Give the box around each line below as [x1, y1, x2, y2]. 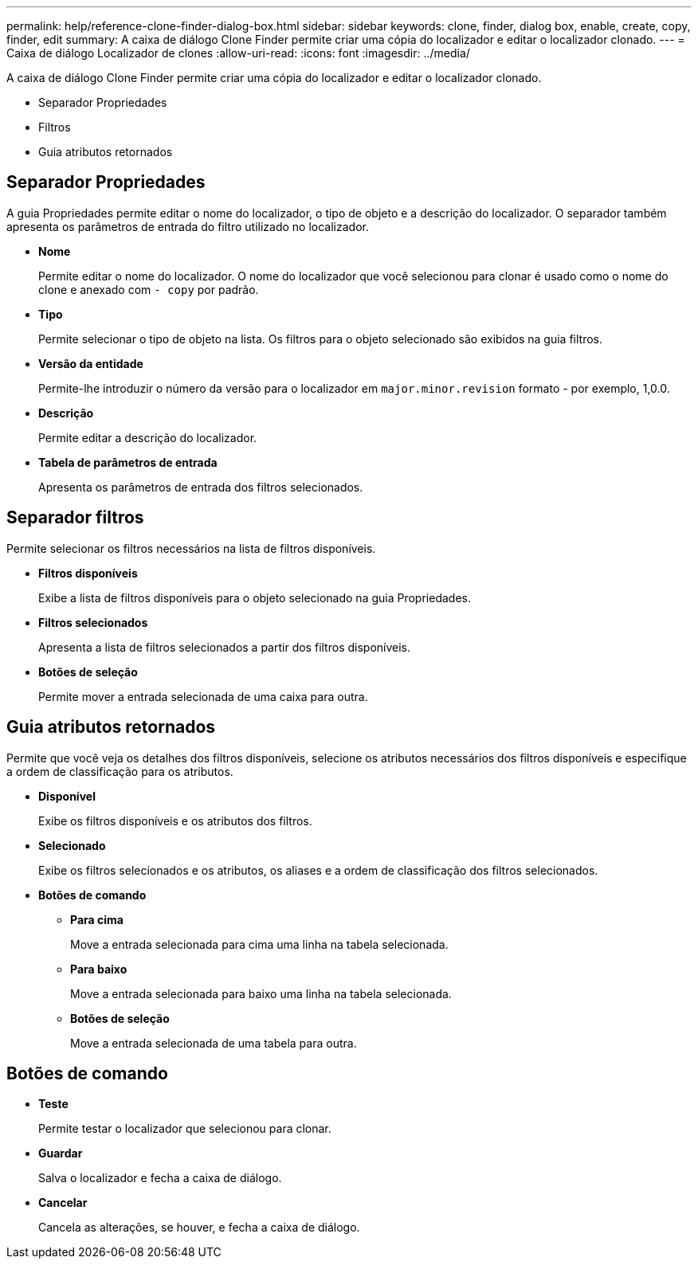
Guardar [38, 1146, 83, 1161]
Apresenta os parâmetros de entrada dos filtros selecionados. [38, 480, 363, 494]
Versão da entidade [38, 356, 143, 370]
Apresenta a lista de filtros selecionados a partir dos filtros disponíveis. [38, 640, 411, 654]
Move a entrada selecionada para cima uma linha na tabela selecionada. [70, 937, 449, 951]
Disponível [38, 789, 96, 803]
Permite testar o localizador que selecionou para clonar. [38, 1122, 331, 1136]
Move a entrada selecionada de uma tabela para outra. [70, 1036, 357, 1050]
